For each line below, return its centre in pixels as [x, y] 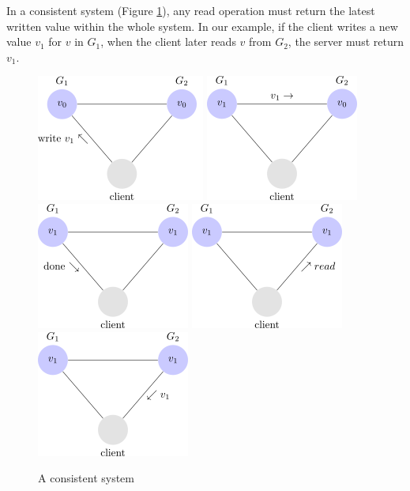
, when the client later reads [168, 42]
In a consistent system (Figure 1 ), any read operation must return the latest [191, 10]
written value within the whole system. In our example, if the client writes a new [202, 26]
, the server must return [346, 42]
